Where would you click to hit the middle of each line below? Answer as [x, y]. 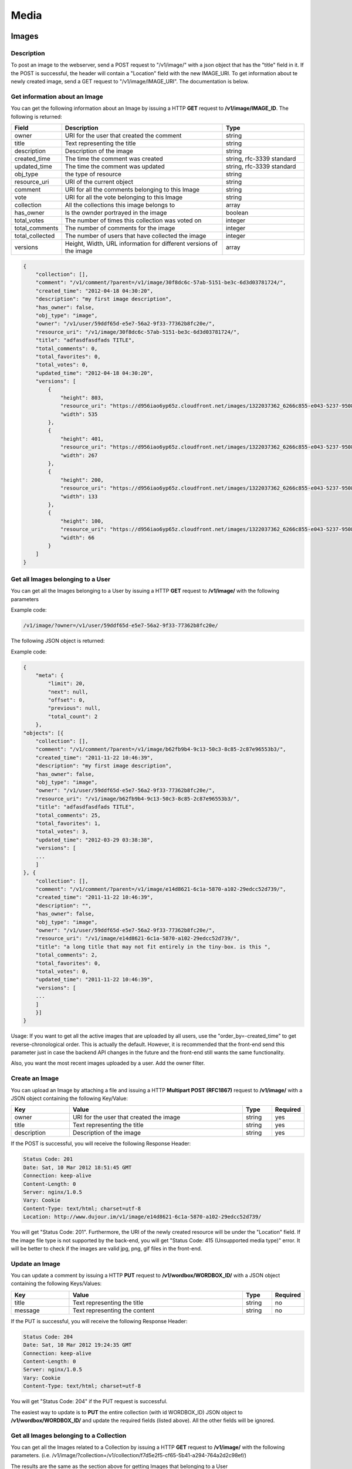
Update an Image [36, 1263]
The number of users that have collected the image [136, 236]
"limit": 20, [67, 684]
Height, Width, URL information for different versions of [141, 244]
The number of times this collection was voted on [133, 220]
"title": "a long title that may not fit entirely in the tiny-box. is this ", [153, 947]
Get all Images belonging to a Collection [69, 1436]
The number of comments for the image [120, 228]
